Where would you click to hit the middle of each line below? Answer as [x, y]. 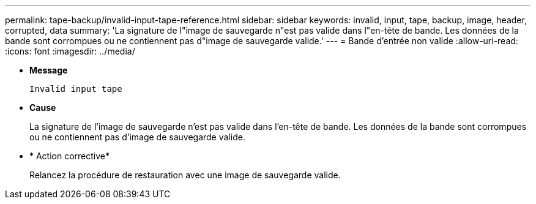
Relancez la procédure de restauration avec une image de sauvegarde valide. [185, 175]
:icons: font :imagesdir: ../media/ [70, 51]
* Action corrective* [70, 156]
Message [49, 70]
